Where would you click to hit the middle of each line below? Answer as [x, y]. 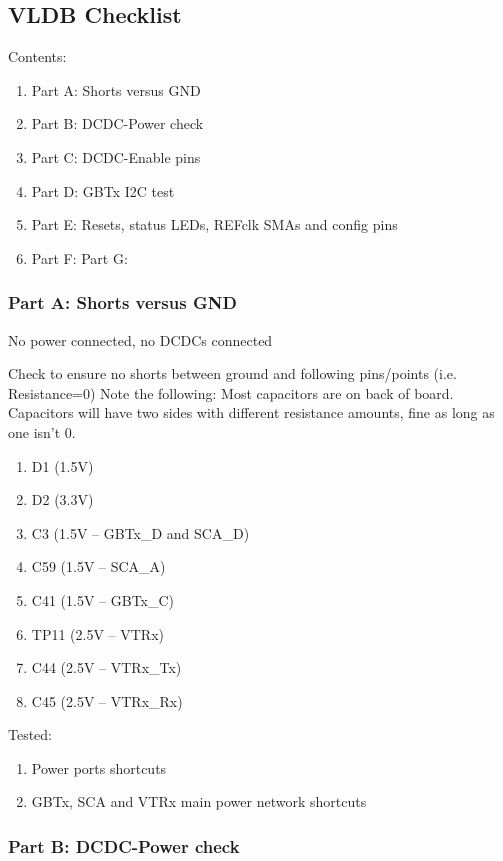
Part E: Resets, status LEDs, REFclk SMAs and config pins [214, 224]
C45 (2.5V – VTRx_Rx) [107, 700]
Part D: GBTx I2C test [103, 190]
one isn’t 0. [42, 431]
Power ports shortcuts [99, 767]
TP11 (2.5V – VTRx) [98, 633]
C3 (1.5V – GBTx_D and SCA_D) [140, 532]
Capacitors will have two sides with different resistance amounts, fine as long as [251, 412]
